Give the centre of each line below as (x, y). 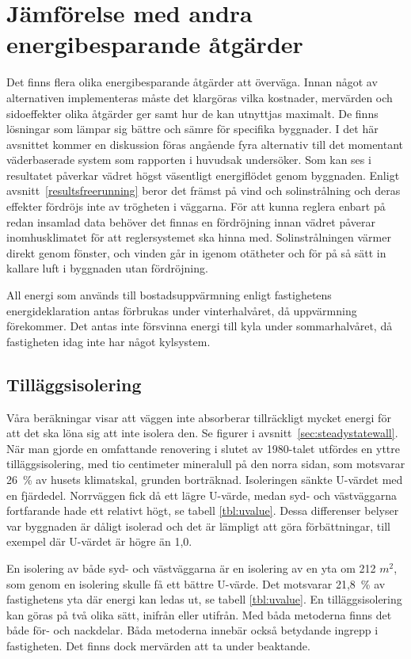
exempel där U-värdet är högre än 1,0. (99, 541)
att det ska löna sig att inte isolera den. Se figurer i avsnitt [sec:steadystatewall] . (202, 433)
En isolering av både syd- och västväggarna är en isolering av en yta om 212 (191, 568)
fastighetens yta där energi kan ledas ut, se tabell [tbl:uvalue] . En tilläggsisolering (204, 599)
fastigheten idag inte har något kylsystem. (108, 341)
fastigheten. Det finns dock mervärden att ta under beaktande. (158, 645)
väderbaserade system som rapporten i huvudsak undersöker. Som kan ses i (189, 160)
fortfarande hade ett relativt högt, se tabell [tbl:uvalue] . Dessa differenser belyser (203, 510)
